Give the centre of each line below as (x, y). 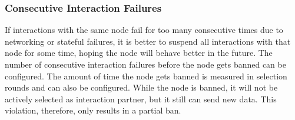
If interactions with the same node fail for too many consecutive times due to (144, 30)
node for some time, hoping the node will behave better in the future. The (139, 53)
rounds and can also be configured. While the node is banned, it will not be (141, 87)
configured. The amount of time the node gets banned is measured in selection (146, 76)
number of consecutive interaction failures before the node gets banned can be (145, 64)
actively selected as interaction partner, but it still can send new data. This (141, 99)
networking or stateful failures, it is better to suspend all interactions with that (148, 41)
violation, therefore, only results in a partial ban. (93, 110)
